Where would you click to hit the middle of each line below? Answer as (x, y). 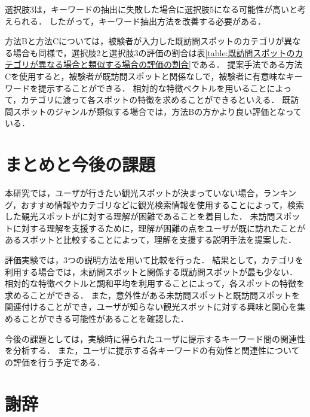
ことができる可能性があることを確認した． (105, 318)
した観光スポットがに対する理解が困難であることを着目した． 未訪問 (140, 216)
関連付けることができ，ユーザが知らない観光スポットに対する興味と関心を (151, 307)
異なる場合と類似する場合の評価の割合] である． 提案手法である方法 (170, 64)
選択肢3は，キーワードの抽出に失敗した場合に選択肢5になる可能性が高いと (151, 9)
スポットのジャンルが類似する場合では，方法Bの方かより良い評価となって (157, 111)
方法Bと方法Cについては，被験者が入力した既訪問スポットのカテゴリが (145, 41)
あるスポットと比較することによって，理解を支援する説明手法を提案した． (151, 240)
